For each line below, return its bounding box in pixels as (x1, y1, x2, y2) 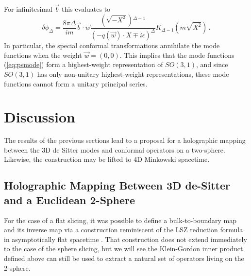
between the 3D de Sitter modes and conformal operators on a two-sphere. (4, 144, 225, 155)
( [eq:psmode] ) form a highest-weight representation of (4, 59, 163, 69)
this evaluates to (62, 4, 111, 14)
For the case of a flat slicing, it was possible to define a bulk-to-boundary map (4, 215, 236, 225)
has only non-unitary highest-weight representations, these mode (37, 69, 229, 79)
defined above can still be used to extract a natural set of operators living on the (4, 253, 244, 263)
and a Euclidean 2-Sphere (4, 192, 135, 207)
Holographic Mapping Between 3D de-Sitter (4, 178, 230, 193)
